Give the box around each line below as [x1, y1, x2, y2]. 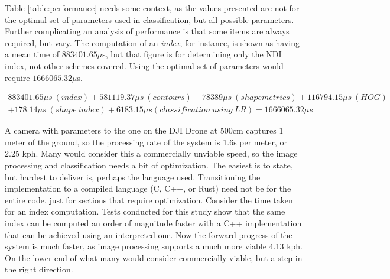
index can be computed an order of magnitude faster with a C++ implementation [5, 216, 302, 229]
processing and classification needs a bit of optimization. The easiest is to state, [5, 159, 293, 171]
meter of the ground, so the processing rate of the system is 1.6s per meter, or [5, 135, 287, 148]
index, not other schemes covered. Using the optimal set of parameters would [5, 59, 284, 72]
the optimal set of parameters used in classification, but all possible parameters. [5, 13, 294, 25]
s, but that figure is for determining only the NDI [102, 48, 282, 60]
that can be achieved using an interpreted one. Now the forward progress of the [5, 228, 292, 241]
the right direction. [5, 263, 73, 275]
